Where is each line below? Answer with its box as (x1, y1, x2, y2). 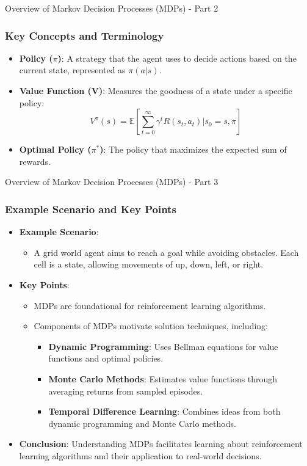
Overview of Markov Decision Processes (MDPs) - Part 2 (5, 2, 219, 14)
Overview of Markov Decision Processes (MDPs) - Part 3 (5, 175, 219, 188)
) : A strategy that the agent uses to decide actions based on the (57, 51, 297, 64)
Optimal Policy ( (19, 143, 92, 156)
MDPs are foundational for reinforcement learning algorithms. (34, 299, 266, 311)
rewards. (19, 155, 51, 167)
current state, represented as (19, 64, 126, 76)
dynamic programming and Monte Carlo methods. (48, 417, 236, 429)
